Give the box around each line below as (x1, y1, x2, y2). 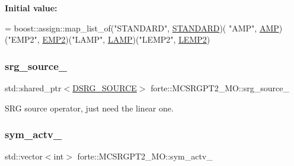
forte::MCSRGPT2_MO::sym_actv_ (77, 150, 213, 162)
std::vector (5, 150, 43, 162)
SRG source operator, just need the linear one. (5, 101, 174, 114)
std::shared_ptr (5, 82, 62, 94)
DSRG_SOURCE (72, 82, 137, 94)
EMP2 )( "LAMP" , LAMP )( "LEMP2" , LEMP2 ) (42, 33, 210, 46)
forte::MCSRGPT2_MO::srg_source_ (151, 82, 289, 94)
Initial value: (5, 2, 57, 14)
